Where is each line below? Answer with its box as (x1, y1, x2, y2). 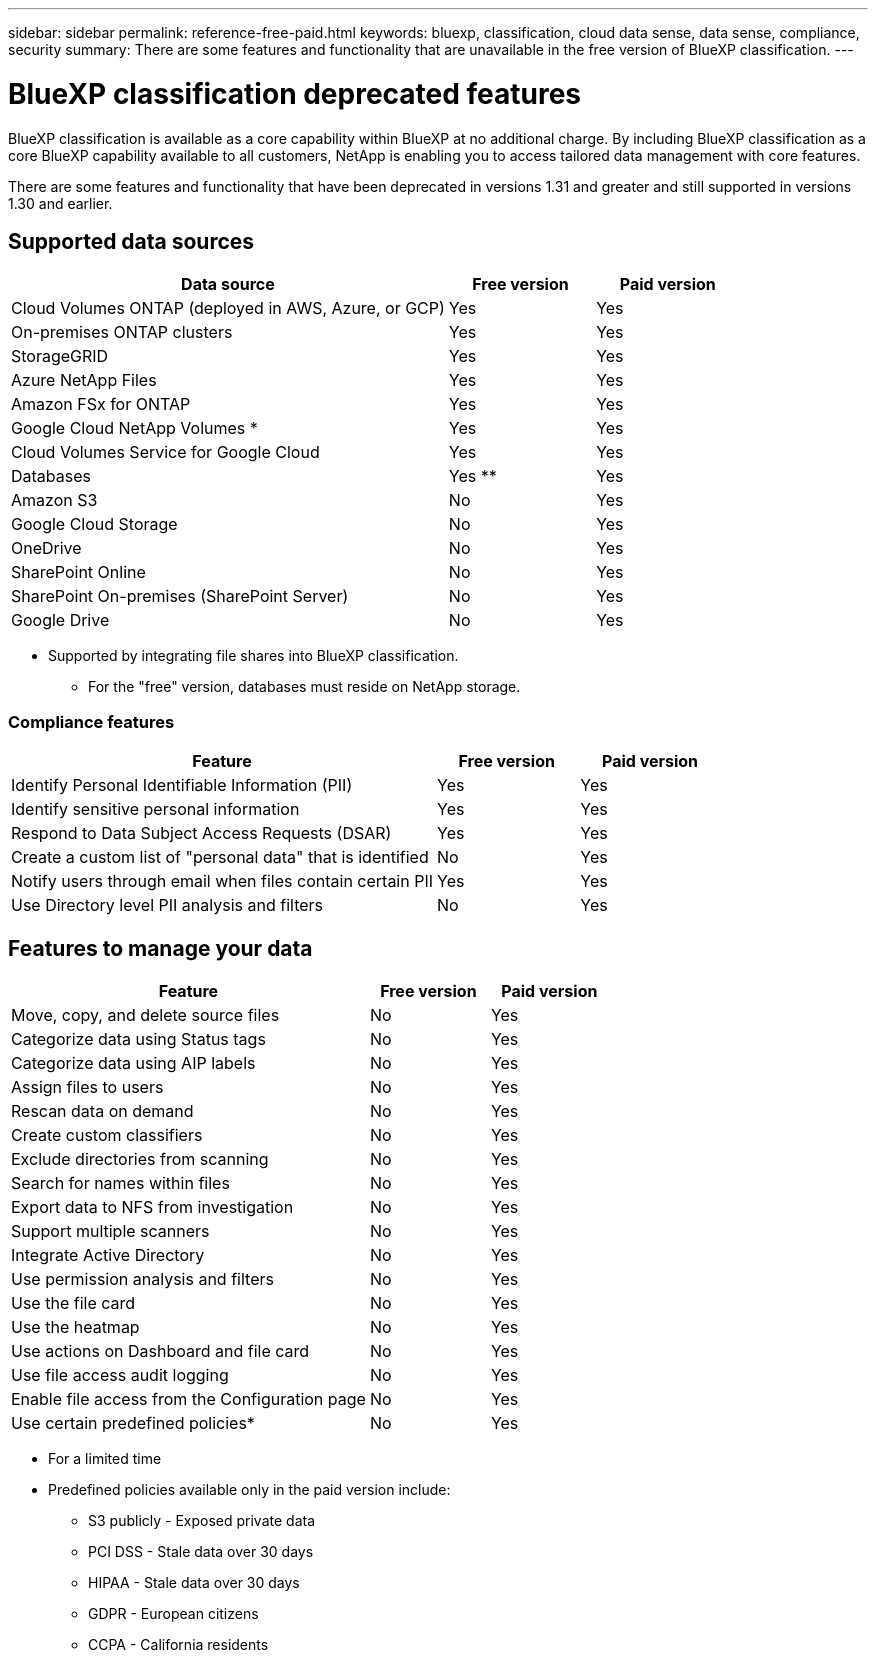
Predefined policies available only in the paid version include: (48, 1480, 451, 1498)
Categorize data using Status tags (11, 1028, 266, 1049)
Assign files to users (11, 1076, 164, 1097)
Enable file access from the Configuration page (11, 1388, 366, 1409)
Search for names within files (11, 1172, 230, 1193)
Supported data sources (8, 228, 255, 254)
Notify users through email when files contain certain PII (11, 871, 434, 892)
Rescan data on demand (11, 1100, 194, 1121)
